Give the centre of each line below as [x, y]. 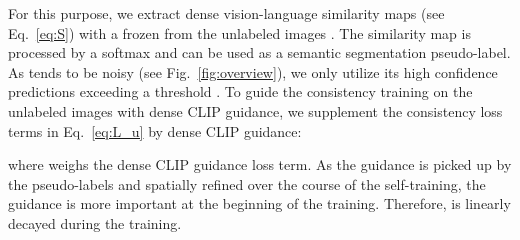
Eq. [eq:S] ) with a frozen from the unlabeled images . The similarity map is [239, 32]
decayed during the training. [95, 222]
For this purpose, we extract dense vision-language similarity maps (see [226, 13]
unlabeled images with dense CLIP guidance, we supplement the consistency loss [255, 110]
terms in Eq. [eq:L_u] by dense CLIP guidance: [155, 130]
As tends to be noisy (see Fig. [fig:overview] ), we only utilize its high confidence [253, 71]
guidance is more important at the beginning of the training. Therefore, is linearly [259, 203]
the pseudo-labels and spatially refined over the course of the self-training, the [247, 183]
